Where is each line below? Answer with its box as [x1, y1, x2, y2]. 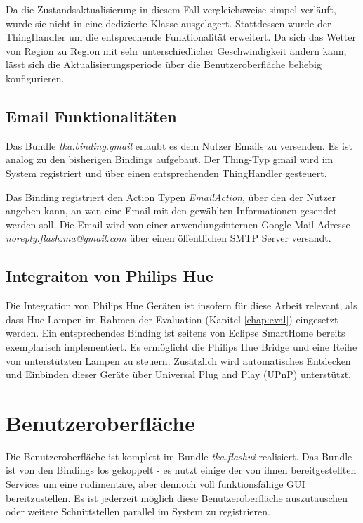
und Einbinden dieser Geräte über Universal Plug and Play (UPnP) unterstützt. [6, 367, 351, 382]
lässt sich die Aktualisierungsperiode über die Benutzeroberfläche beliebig [6, 57, 322, 72]
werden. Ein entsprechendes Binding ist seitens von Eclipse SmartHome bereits [6, 325, 345, 340]
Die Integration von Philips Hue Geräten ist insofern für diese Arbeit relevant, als [6, 298, 357, 313]
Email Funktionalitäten [6, 105, 177, 127]
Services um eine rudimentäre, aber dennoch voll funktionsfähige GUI [6, 477, 305, 491]
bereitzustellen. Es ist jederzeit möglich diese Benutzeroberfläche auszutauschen [6, 490, 348, 505]
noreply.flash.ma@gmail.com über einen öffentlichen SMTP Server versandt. [6, 231, 331, 245]
